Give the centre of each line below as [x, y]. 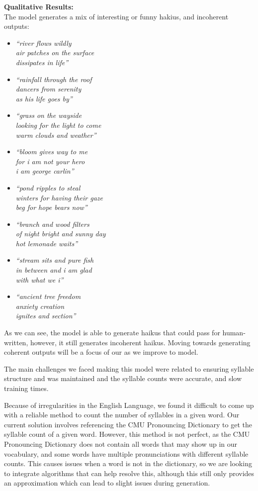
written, [16, 342]
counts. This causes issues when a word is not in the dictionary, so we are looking [128, 463]
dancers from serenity [48, 89]
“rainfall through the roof [54, 79]
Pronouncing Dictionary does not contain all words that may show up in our [121, 443]
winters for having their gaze [59, 197]
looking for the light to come [58, 125]
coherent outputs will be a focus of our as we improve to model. [101, 352]
